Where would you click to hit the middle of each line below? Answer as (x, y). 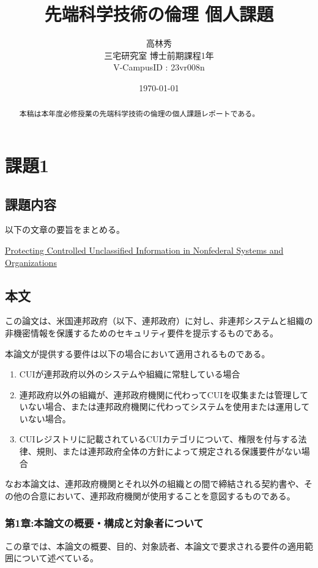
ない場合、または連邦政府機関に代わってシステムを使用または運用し (165, 407)
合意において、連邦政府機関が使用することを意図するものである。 (163, 495)
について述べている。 (56, 558)
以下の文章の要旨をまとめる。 (65, 229)
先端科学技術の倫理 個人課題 (159, 14)
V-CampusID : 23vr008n (159, 67)
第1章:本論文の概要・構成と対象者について (104, 523)
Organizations (31, 262)
